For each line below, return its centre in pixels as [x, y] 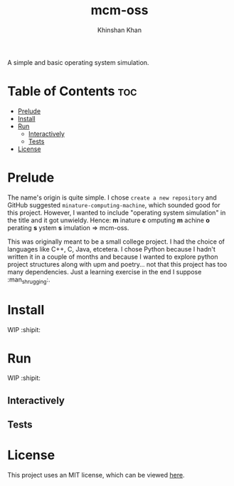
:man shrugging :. [29, 280]
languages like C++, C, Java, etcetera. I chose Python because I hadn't [111, 249]
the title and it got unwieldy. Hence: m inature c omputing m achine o [108, 220]
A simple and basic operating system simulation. [78, 62]
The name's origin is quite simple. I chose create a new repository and [112, 197]
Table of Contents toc [72, 92]
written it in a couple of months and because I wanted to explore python [113, 257]
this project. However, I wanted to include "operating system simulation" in [117, 212]
